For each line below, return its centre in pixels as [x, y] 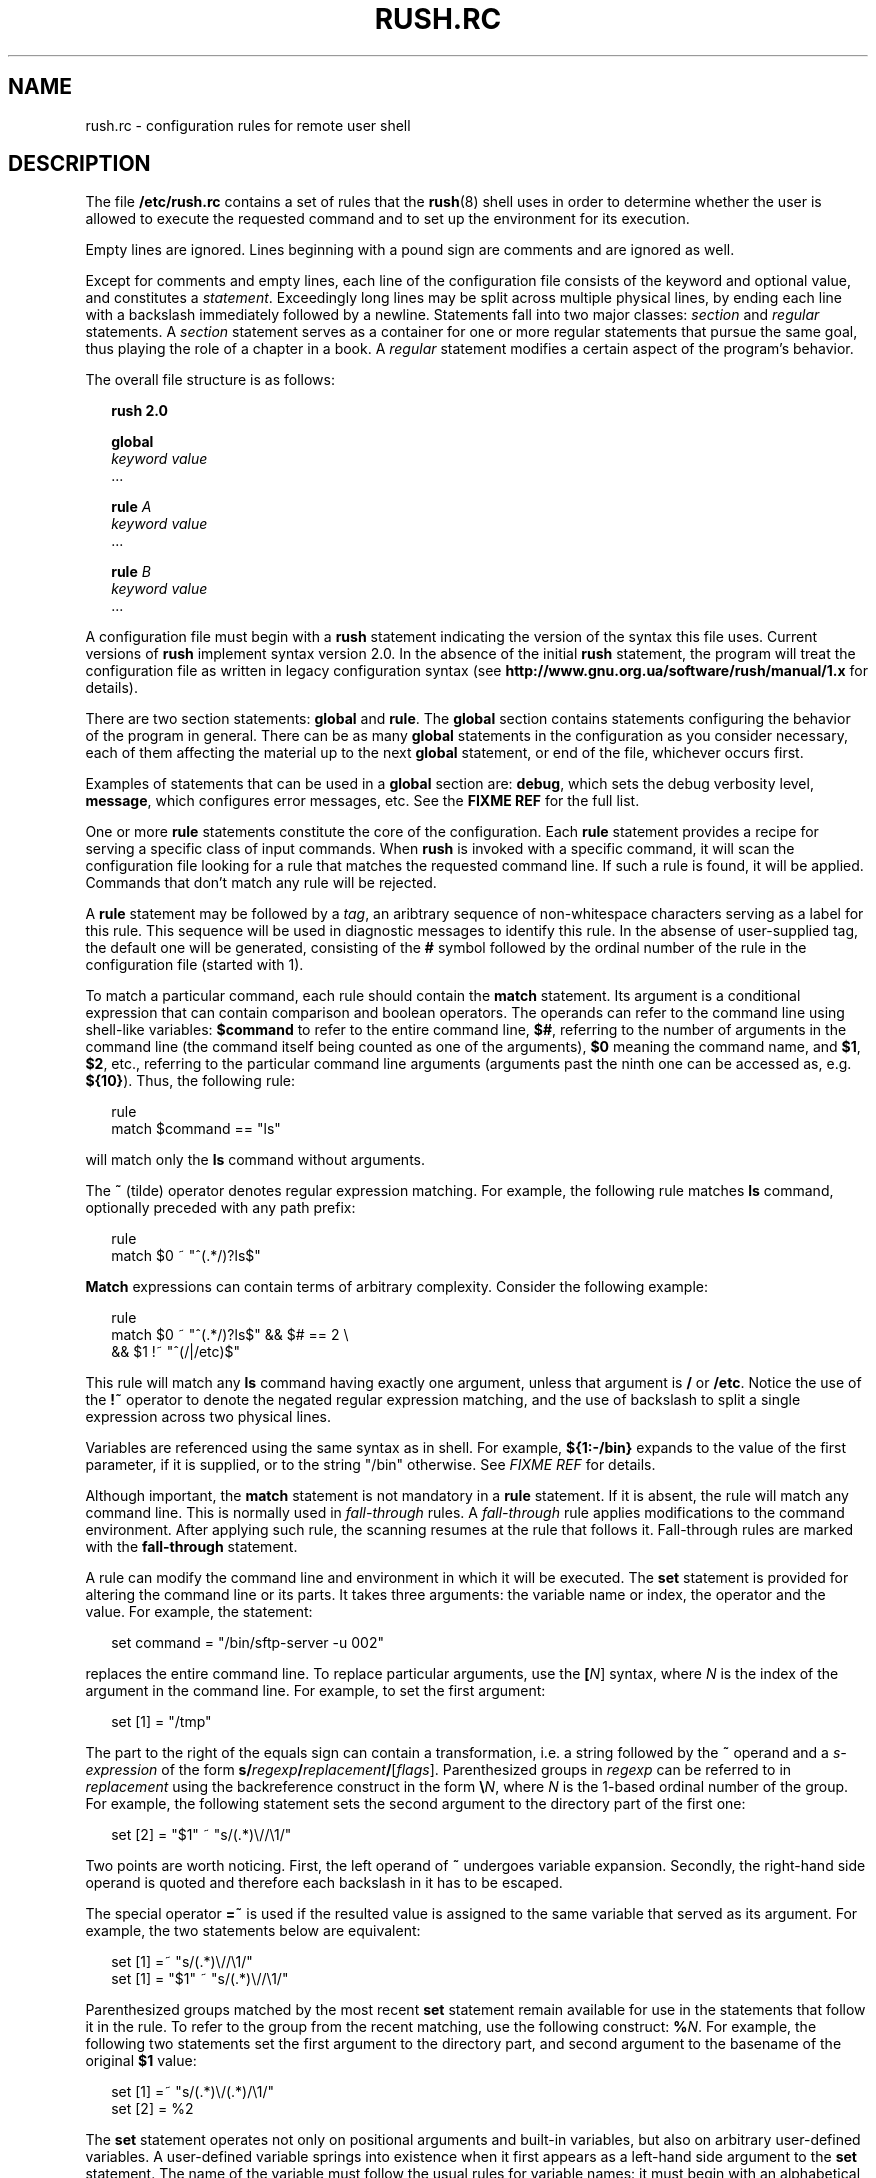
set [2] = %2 [152, 2109]
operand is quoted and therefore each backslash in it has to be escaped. [324, 1883]
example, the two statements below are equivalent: [253, 1931]
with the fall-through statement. [191, 1547]
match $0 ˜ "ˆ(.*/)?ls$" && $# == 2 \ [230, 1335]
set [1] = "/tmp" [161, 1722]
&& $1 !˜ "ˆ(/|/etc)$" [176, 1352]
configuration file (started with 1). [194, 965]
